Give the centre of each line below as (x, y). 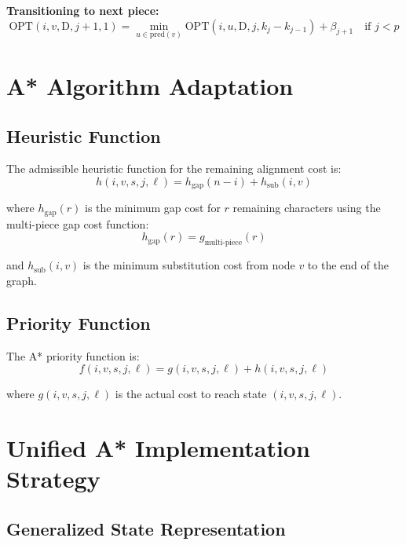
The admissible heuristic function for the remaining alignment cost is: (174, 168)
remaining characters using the (307, 208)
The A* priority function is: (73, 355)
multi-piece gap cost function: (78, 223)
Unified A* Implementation (158, 448)
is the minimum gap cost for (153, 208)
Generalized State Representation (146, 528)
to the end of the (348, 265)
